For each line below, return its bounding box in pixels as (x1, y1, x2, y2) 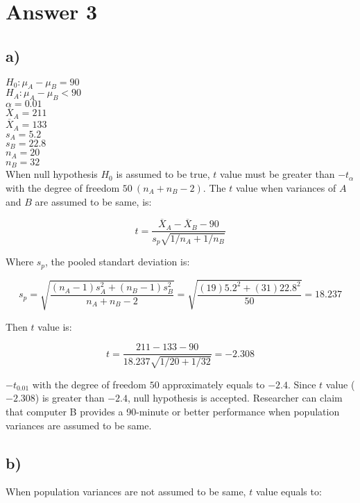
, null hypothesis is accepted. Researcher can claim (128, 390, 343, 405)
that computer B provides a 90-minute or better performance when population (6, 404, 340, 418)
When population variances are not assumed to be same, (6, 484, 246, 499)
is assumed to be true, (116, 167, 210, 181)
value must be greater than (220, 167, 335, 181)
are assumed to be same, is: (35, 194, 152, 208)
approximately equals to (162, 377, 265, 391)
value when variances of (235, 180, 336, 195)
